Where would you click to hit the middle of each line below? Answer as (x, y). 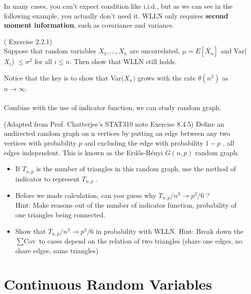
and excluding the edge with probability (144, 142)
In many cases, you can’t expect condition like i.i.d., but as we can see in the (118, 6)
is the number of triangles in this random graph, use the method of (136, 169)
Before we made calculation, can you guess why (86, 195)
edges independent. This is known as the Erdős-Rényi (84, 152)
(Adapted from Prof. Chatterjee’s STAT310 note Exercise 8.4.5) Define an (114, 123)
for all (43, 61)
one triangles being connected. (60, 215)
